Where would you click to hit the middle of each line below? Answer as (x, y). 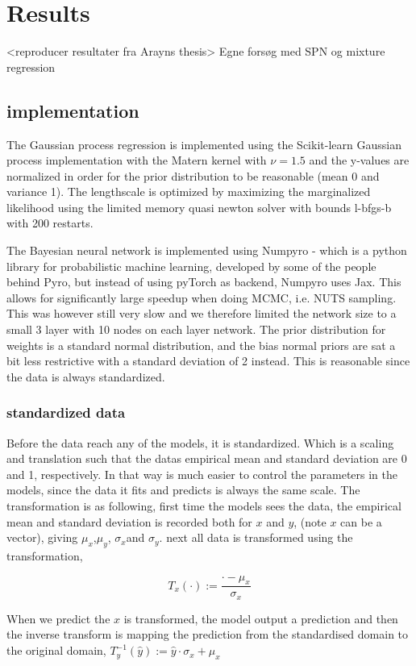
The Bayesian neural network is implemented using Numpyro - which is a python (207, 250)
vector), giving (42, 537)
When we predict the (58, 618)
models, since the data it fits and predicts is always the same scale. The (183, 490)
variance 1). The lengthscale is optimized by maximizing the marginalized (189, 191)
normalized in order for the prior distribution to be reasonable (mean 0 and (193, 175)
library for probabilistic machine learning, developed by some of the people (191, 266)
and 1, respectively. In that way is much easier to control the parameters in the (202, 474)
